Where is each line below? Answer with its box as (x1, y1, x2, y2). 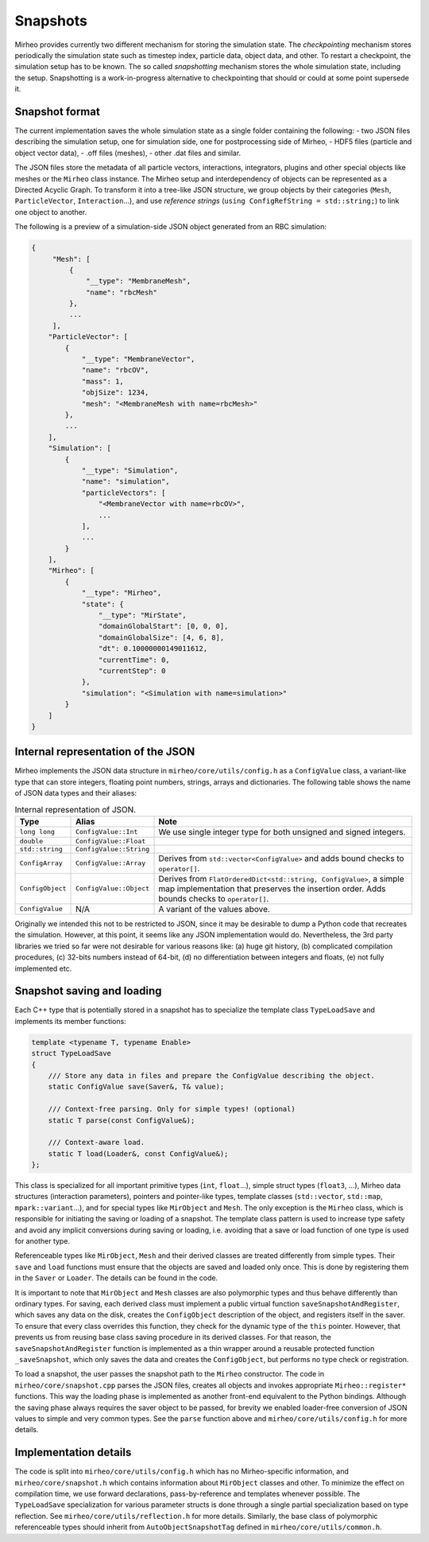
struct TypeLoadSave (31, 1049, 111, 1058)
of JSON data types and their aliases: (14, 789, 137, 798)
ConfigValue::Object (75, 884, 150, 893)
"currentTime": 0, (98, 655, 170, 664)
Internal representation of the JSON (14, 745, 195, 759)
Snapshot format (14, 104, 101, 119)
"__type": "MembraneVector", (81, 355, 195, 364)
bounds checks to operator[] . (158, 893, 269, 904)
